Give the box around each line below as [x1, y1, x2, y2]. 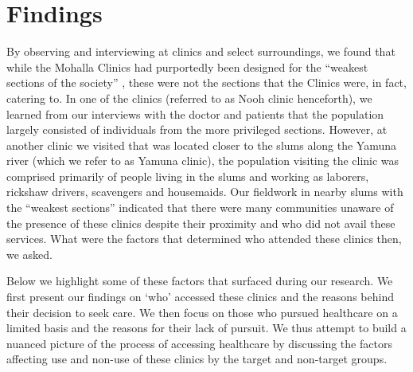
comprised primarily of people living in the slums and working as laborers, [6, 167, 369, 184]
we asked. [6, 245, 53, 262]
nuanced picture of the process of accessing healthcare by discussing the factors [6, 335, 392, 351]
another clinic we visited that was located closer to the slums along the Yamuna [6, 136, 397, 153]
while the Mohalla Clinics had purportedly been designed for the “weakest [6, 58, 368, 75]
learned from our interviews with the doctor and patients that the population [6, 105, 384, 122]
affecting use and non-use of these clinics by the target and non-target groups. [6, 350, 388, 367]
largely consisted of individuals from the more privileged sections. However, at [6, 121, 388, 138]
